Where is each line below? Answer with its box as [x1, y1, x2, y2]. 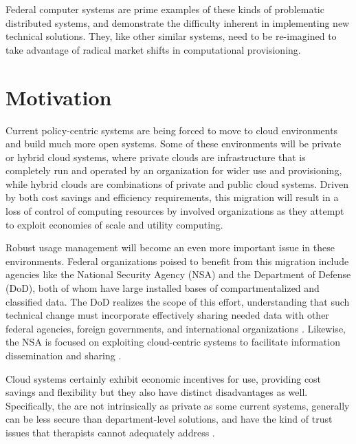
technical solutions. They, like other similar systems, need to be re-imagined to [5, 29, 337, 43]
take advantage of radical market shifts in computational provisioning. [5, 42, 301, 56]
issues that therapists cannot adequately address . [5, 425, 215, 439]
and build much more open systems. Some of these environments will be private [5, 136, 342, 151]
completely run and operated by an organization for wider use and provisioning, [5, 163, 342, 178]
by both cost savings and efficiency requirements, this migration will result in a [5, 190, 339, 204]
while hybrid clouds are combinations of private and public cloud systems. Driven [5, 176, 348, 191]
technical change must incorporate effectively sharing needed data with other [5, 308, 329, 322]
